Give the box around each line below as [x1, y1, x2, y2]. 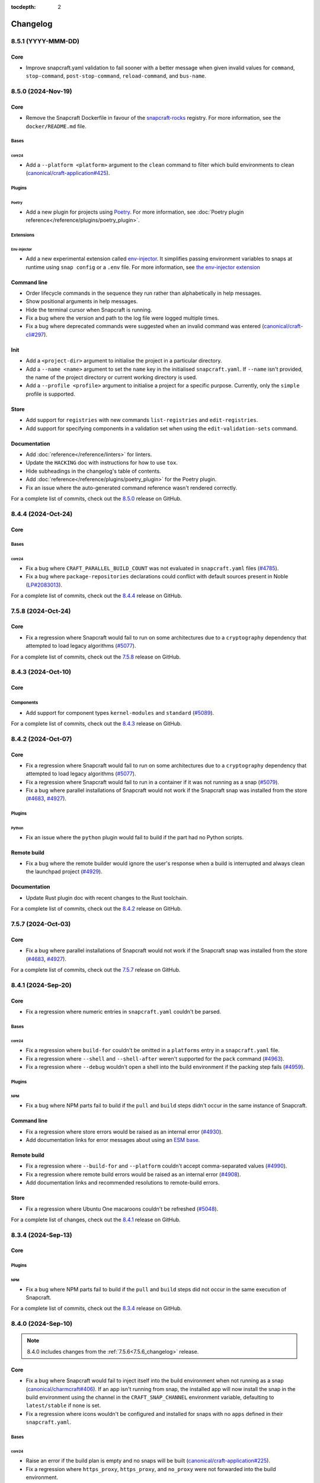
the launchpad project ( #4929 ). [25, 868, 103, 875]
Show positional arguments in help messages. [25, 298, 138, 305]
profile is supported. [25, 390, 75, 397]
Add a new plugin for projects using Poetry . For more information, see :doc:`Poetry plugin [25, 208, 244, 215]
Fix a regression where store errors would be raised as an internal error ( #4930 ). [25, 1128, 223, 1135]
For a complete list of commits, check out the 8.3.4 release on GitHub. [11, 1305, 182, 1312]
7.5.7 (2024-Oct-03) [11, 920, 71, 928]
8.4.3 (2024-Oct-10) [11, 668, 71, 676]
